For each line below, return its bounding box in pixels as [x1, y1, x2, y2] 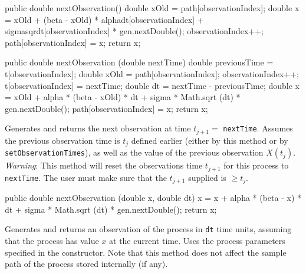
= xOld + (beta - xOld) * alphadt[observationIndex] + [5, 13, 204, 25]
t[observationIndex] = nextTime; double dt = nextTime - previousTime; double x [5, 79, 300, 91]
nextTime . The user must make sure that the [5, 171, 167, 183]
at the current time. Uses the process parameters [109, 235, 285, 246]
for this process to [223, 159, 289, 171]
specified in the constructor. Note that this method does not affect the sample [5, 246, 287, 258]
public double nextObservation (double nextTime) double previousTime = [5, 56, 274, 68]
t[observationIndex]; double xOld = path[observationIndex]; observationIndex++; [5, 67, 299, 80]
